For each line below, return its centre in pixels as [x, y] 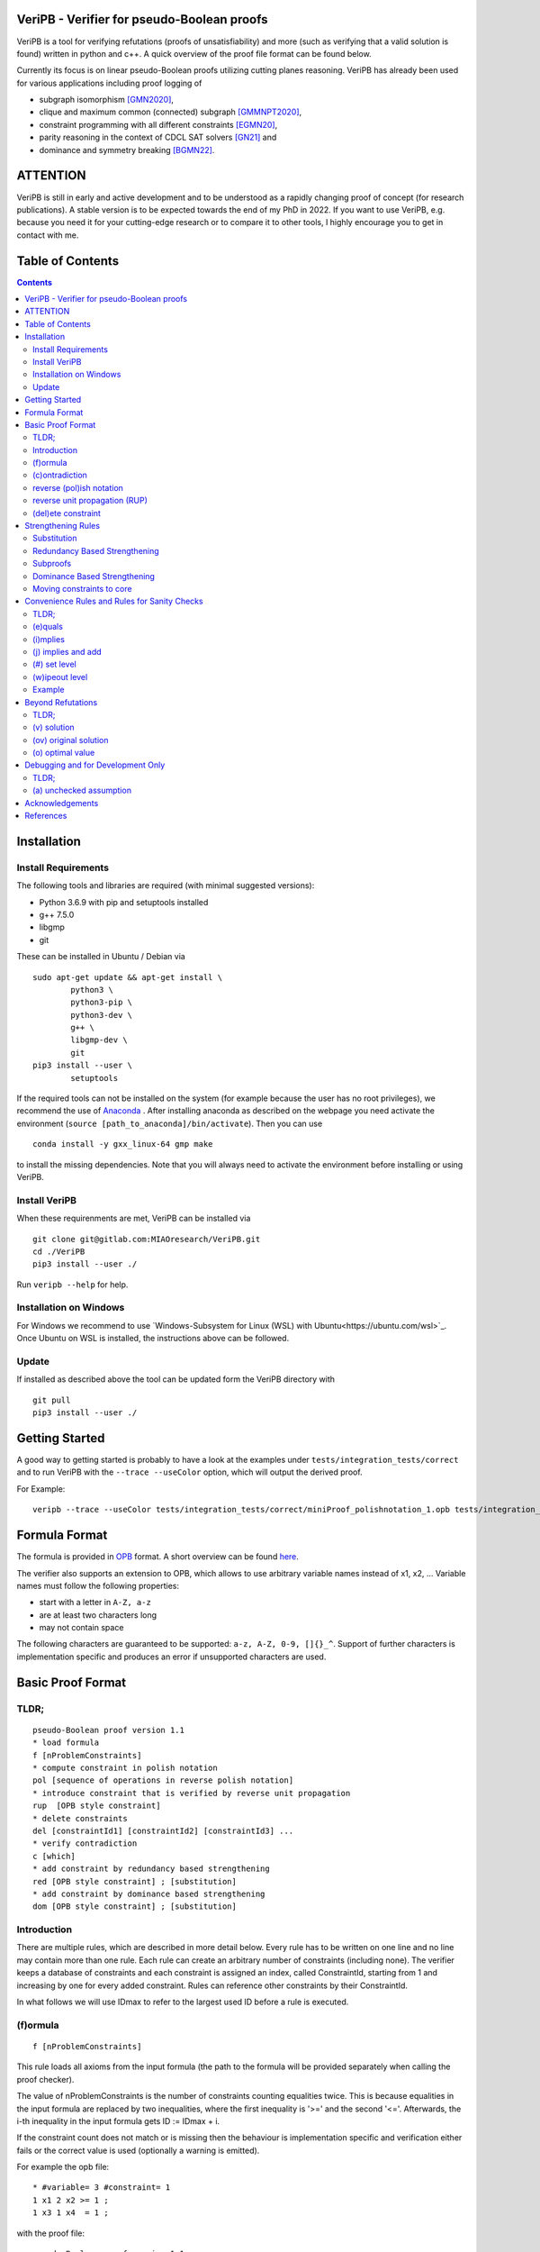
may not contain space [81, 1628]
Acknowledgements [62, 803]
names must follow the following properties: [98, 1585]
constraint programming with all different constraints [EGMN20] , [158, 124]
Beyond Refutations [61, 702]
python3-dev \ [102, 1015]
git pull [52, 1400]
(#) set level [54, 664]
